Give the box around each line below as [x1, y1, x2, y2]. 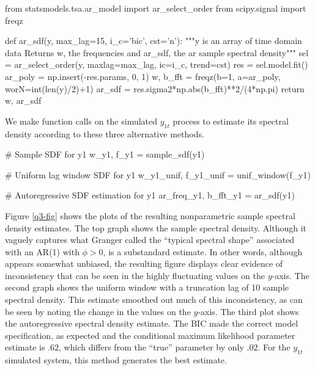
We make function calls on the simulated [5, 114, 158, 127]
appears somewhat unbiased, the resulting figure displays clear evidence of [5, 257, 283, 270]
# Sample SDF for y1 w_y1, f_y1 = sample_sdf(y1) [5, 148, 205, 161]
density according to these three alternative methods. [5, 127, 204, 140]
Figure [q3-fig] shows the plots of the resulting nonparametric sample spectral [5, 209, 295, 222]
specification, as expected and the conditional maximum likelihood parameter [5, 328, 295, 341]
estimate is [5, 341, 45, 354]
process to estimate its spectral [172, 114, 289, 127]
